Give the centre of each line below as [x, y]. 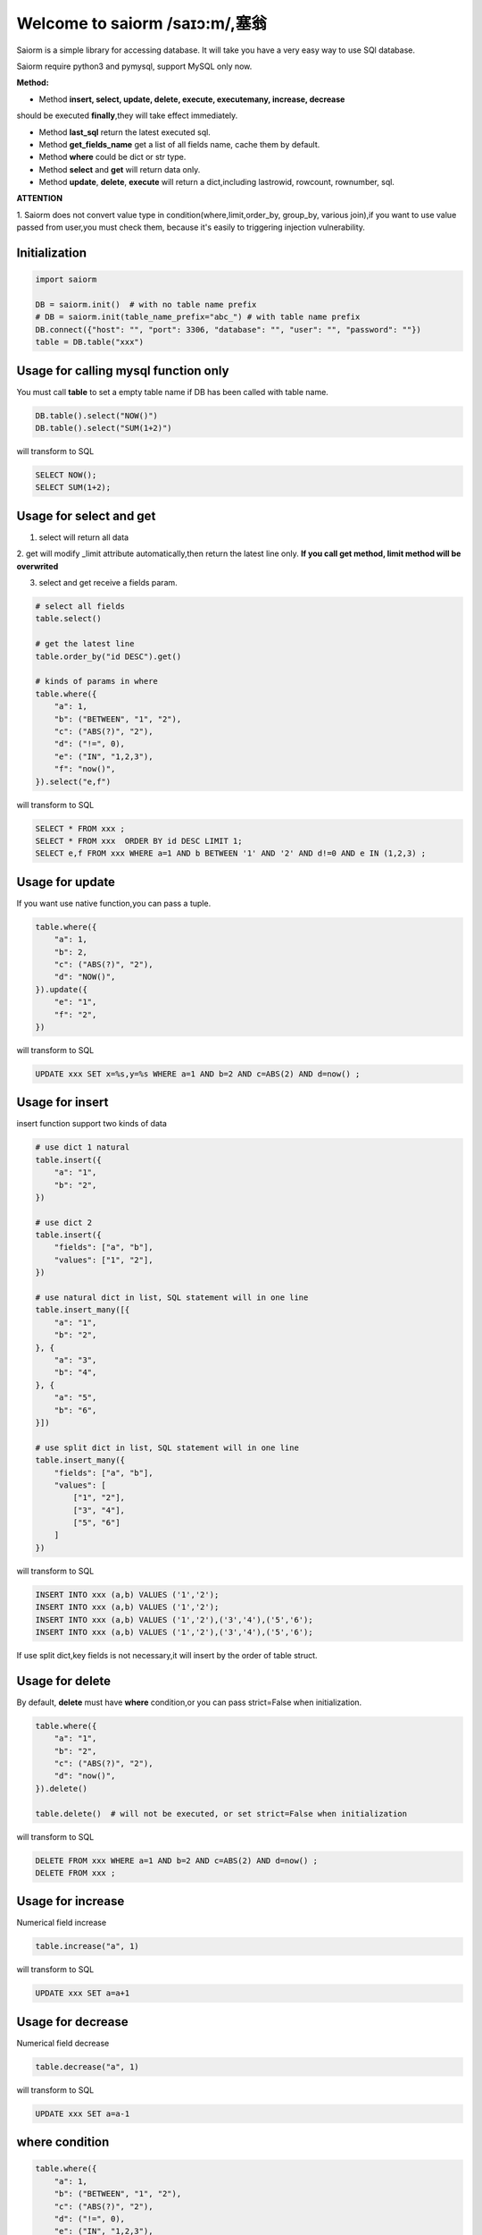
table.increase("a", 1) [87, 1946]
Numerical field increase [62, 1923]
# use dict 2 [64, 1222]
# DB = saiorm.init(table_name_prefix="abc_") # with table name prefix [198, 317]
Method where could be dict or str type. [112, 157]
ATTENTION [39, 198]
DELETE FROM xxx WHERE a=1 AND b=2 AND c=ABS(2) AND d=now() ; [177, 1860]
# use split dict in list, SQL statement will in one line [167, 1447]
